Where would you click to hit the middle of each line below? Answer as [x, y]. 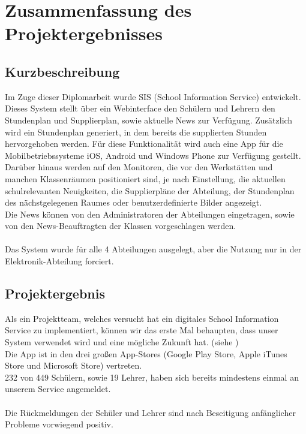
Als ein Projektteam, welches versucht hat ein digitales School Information [142, 318]
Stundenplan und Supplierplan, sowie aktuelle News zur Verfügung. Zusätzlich [149, 120]
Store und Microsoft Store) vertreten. [73, 365]
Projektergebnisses [84, 33]
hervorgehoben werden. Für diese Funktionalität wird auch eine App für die [144, 144]
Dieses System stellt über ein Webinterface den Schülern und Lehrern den [140, 108]
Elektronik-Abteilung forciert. [59, 261]
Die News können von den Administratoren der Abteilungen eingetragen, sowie [150, 214]
